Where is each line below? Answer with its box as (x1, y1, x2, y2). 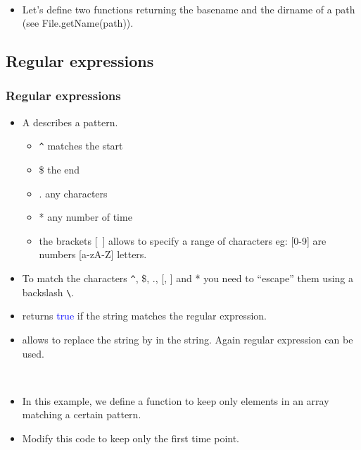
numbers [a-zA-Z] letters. (39, 247, 147, 262)
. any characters (39, 186, 108, 200)
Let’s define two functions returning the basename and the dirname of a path (22, 1, 355, 16)
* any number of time (39, 209, 132, 224)
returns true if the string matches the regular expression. (22, 308, 267, 323)
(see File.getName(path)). (22, 16, 134, 30)
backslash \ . (22, 284, 75, 299)
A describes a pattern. (22, 114, 118, 129)
